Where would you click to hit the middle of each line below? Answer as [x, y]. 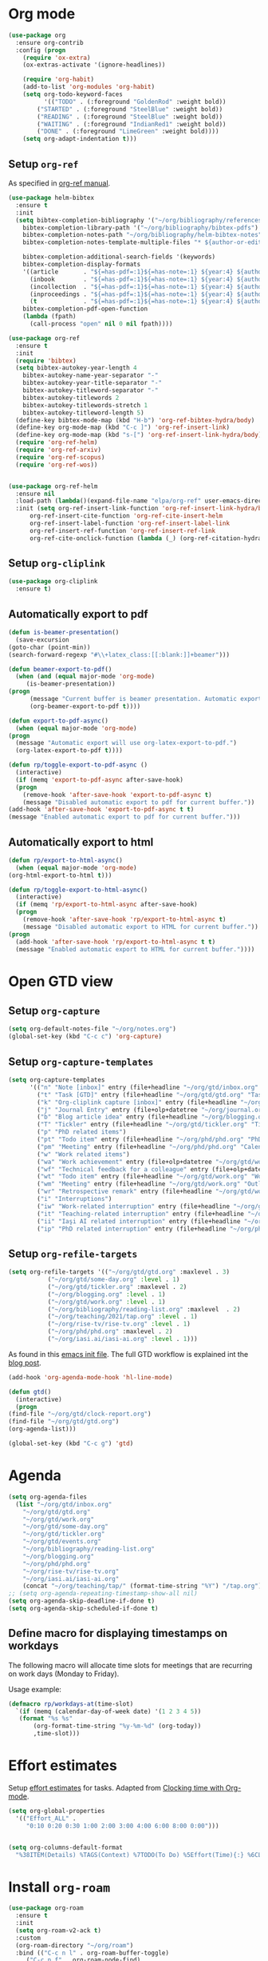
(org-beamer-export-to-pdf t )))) [85, 706]
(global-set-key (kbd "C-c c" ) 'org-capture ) [85, 1037]
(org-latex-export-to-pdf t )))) [69, 750]
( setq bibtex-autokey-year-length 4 [76, 368]
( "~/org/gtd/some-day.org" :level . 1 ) [114, 1280]
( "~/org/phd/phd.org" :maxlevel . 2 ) [110, 1332]
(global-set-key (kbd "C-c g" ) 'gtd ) [71, 1444]
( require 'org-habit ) [58, 80]
